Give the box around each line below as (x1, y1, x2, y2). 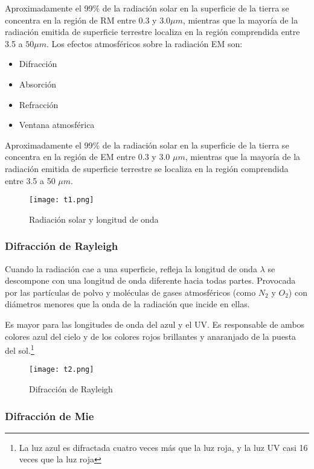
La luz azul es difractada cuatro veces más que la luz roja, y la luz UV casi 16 (19, 441, 308, 453)
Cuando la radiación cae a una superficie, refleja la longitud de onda (5, 262, 257, 275)
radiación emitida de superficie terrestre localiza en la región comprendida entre (5, 25, 300, 38)
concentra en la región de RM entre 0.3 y (5, 13, 157, 26)
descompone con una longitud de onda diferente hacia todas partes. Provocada (5, 274, 296, 287)
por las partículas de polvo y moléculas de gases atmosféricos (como (5, 286, 256, 298)
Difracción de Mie (5, 408, 94, 423)
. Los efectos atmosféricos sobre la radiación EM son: (46, 37, 243, 49)
